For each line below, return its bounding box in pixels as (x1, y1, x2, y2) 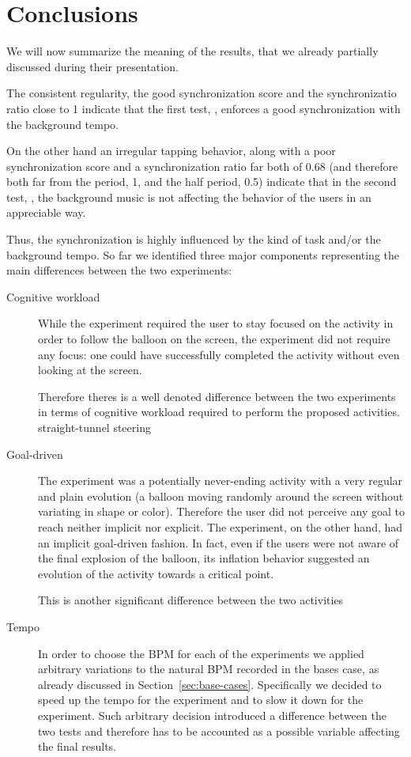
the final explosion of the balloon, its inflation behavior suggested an (38, 550, 370, 566)
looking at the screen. (38, 361, 142, 378)
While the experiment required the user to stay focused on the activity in (38, 315, 394, 331)
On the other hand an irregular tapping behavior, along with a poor (6, 142, 336, 159)
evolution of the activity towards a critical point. (38, 565, 274, 581)
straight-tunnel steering (38, 419, 151, 435)
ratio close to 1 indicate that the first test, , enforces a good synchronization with (6, 100, 401, 116)
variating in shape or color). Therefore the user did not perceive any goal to (38, 503, 405, 520)
